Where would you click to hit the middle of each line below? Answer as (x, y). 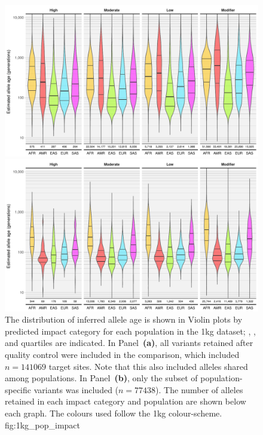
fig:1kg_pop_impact (43, 425)
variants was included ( (76, 389)
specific (18, 389)
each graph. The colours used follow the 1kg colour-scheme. (114, 413)
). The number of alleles (199, 389)
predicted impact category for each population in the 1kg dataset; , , (130, 331)
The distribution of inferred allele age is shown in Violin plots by (124, 319)
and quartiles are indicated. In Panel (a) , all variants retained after (129, 343)
